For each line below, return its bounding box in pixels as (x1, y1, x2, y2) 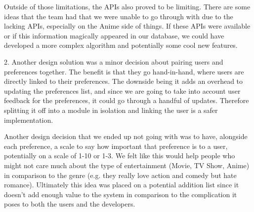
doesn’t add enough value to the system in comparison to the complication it (4, 189, 237, 199)
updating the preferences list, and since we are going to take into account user (4, 85, 241, 96)
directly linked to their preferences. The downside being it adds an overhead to (4, 76, 243, 86)
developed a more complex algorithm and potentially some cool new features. (4, 40, 238, 50)
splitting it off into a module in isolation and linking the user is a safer (4, 105, 218, 115)
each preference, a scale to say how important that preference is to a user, (4, 141, 228, 151)
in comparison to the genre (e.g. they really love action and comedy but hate (4, 170, 237, 180)
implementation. (4, 114, 53, 125)
